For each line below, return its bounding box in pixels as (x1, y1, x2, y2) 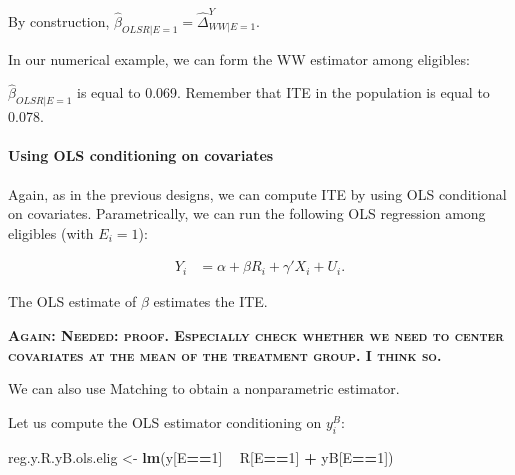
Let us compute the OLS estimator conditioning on (8, 411, 322, 432)
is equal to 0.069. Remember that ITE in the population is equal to (77, 82, 490, 103)
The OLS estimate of (8, 291, 137, 312)
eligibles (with (8, 222, 94, 243)
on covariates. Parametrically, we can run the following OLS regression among (8, 203, 486, 224)
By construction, (8, 10, 110, 31)
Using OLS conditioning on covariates (8, 145, 274, 166)
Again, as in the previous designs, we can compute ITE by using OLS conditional (8, 183, 507, 204)
